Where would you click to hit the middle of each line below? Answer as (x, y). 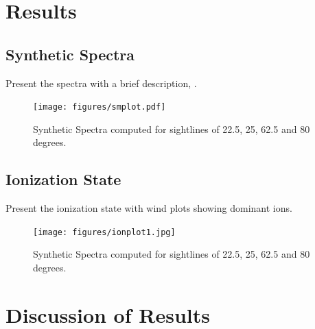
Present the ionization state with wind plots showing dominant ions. (149, 208)
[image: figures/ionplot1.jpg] (104, 232)
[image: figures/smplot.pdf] (100, 107)
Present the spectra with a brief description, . (101, 83)
